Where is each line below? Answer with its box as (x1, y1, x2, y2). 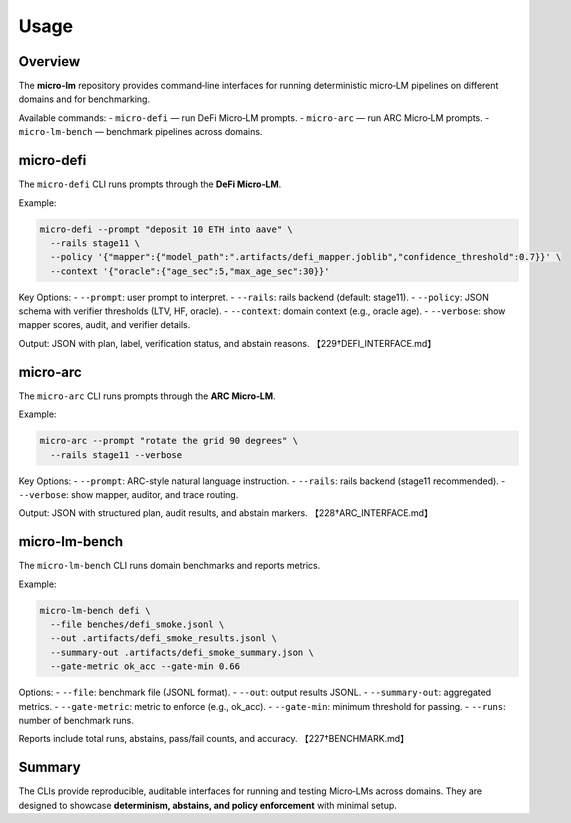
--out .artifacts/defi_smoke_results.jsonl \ (50, 633, 277, 644)
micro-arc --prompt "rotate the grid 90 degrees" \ (39, 435, 299, 447)
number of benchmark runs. (18, 714, 135, 726)
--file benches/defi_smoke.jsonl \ (50, 618, 225, 630)
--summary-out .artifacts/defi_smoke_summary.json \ (50, 646, 314, 658)
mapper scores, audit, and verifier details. (18, 319, 191, 331)
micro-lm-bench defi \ (39, 605, 151, 616)
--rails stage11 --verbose (50, 449, 183, 460)
